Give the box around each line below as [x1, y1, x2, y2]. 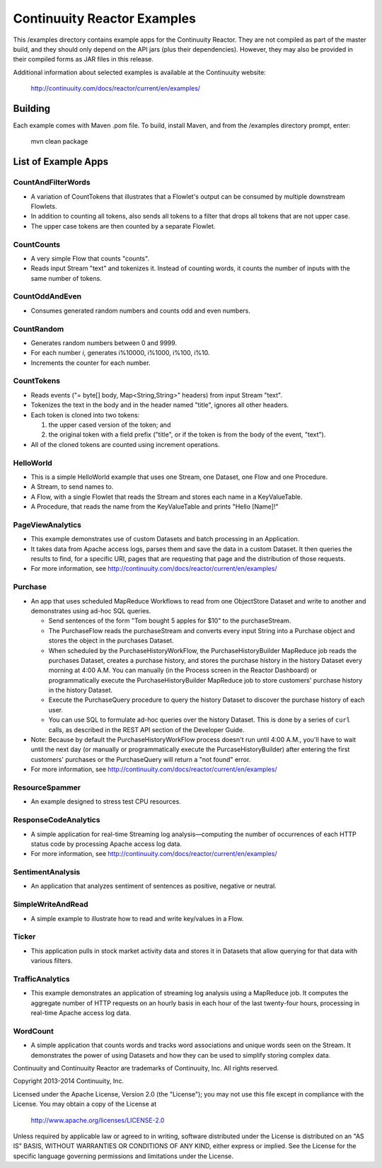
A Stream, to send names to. [30, 482, 114, 491]
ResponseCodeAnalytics [13, 815, 100, 825]
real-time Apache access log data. [30, 1009, 131, 1017]
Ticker [13, 932, 36, 942]
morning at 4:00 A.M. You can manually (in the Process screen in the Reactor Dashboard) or [48, 666, 318, 675]
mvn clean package [30, 137, 88, 146]
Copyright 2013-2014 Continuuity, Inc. [13, 1077, 124, 1085]
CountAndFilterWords [13, 178, 91, 187]
